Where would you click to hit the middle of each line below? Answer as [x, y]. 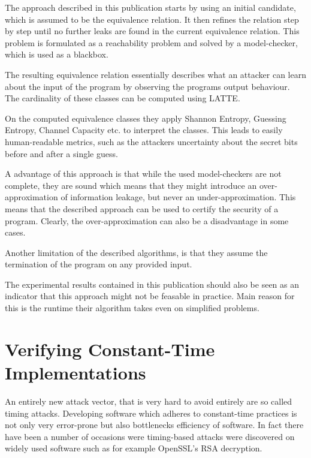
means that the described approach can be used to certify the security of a [142, 208]
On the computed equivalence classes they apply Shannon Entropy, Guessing [146, 118]
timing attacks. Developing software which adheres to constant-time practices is [151, 413]
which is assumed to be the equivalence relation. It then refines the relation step [152, 19]
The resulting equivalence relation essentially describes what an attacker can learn [155, 74]
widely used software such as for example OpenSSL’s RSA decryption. [134, 448]
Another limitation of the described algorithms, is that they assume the [136, 252]
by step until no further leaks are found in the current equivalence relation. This [152, 31]
